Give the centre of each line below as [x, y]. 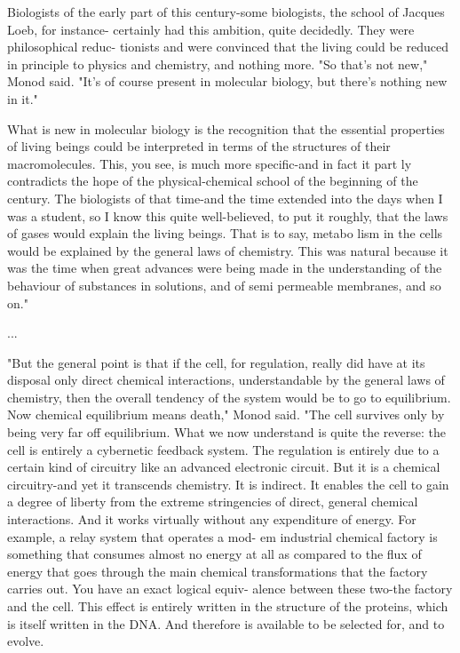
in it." [23, 98]
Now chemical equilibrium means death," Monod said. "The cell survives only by [226, 414]
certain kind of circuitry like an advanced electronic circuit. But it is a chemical [224, 467]
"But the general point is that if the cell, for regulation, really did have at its [216, 362]
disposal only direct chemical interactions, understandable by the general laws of [226, 380]
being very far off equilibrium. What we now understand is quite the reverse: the [226, 432]
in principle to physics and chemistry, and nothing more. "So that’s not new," [218, 64]
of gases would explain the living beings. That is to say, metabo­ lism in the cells [225, 233]
